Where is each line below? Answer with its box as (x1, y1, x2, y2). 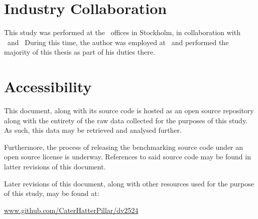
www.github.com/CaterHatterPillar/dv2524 (4, 204, 139, 215)
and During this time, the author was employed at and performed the (7, 37, 229, 47)
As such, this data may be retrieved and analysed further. (4, 125, 182, 135)
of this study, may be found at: (4, 188, 99, 198)
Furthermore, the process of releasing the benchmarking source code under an (4, 141, 243, 152)
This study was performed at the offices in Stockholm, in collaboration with (4, 27, 240, 38)
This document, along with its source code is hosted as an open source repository (4, 105, 254, 116)
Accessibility (4, 76, 92, 97)
